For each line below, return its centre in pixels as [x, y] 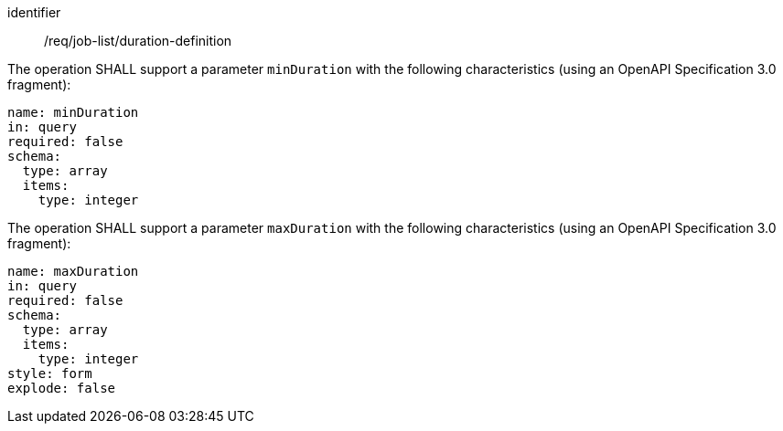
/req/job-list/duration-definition [138, 41]
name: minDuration [73, 112]
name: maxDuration [73, 271]
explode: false [62, 388]
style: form [50, 373]
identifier [34, 12]
